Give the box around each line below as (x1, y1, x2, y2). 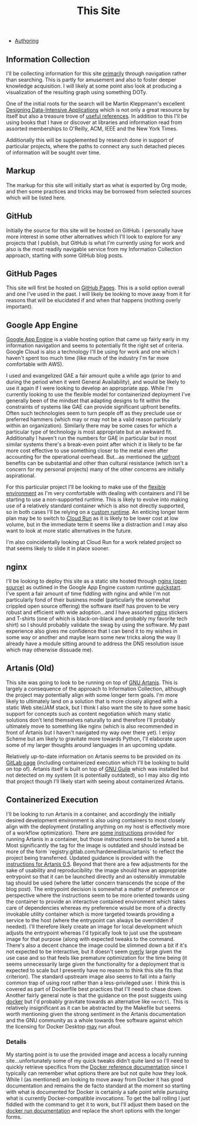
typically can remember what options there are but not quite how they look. (6, 1069, 188, 1077)
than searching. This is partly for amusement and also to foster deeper (6, 76, 176, 83)
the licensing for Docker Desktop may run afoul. (6, 1023, 122, 1030)
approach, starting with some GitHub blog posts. (6, 252, 124, 259)
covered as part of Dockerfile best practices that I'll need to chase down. (6, 985, 183, 992)
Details (6, 1037, 27, 1046)
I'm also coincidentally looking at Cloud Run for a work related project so (6, 539, 182, 546)
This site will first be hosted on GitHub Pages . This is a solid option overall (6, 284, 185, 292)
